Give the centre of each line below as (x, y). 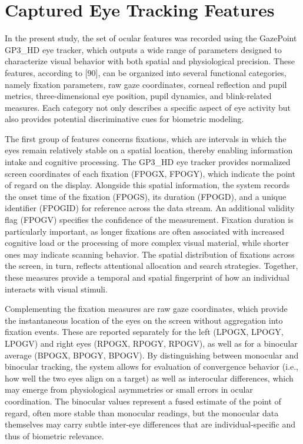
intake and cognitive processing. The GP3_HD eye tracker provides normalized (148, 162)
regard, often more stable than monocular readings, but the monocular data (142, 412)
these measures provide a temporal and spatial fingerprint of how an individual (147, 277)
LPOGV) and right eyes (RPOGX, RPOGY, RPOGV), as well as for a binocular (151, 343)
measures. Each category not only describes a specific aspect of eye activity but (148, 107)
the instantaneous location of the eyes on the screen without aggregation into (144, 320)
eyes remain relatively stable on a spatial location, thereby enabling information (149, 150)
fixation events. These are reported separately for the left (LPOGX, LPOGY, (144, 332)
